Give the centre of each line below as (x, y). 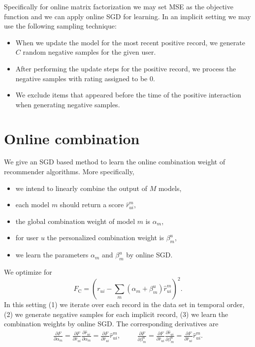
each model (32, 205)
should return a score (92, 205)
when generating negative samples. (68, 104)
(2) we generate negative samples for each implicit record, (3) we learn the (116, 314)
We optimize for (28, 272)
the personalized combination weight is (105, 237)
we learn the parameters (52, 255)
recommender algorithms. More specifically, (69, 172)
